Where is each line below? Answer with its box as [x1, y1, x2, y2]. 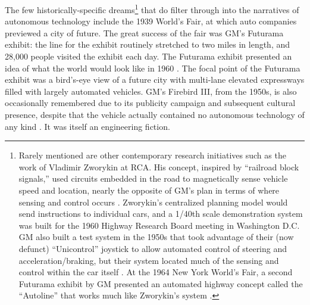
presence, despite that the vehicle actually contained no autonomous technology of [5, 108, 305, 120]
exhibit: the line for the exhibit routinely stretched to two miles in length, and [5, 38, 290, 51]
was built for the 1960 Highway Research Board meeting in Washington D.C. [18, 219, 300, 231]
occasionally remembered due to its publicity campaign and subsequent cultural [5, 97, 296, 109]
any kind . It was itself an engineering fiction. [5, 120, 170, 132]
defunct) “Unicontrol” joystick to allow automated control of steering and [18, 242, 287, 254]
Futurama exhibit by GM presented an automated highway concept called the [18, 277, 303, 290]
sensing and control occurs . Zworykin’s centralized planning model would [18, 195, 288, 208]
